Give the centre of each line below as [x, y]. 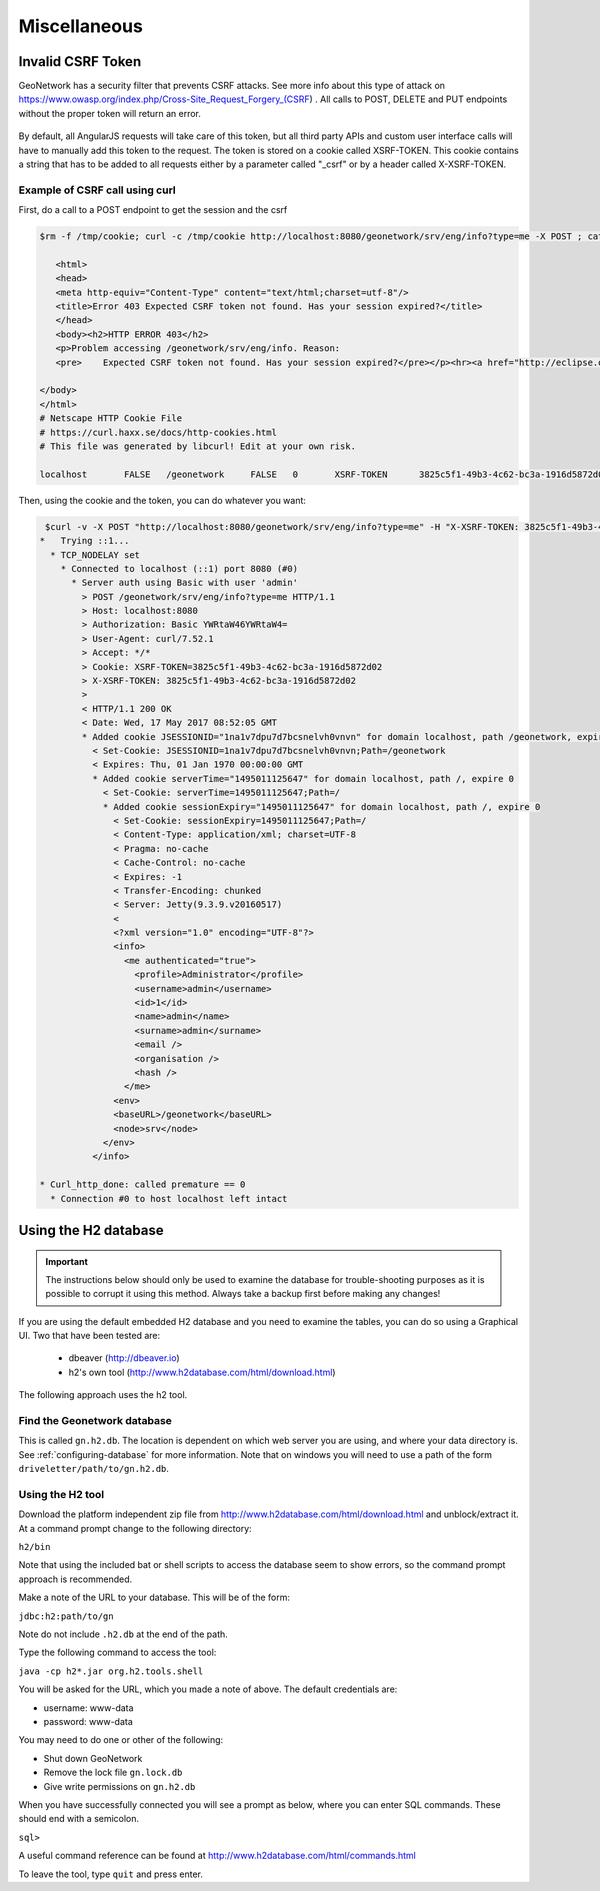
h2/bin [34, 1547]
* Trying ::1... [84, 541]
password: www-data [88, 1721]
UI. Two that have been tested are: [89, 1336]
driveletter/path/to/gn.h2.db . [94, 1469]
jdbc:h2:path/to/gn [66, 1616]
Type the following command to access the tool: [117, 1652]
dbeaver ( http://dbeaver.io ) [124, 1358]
